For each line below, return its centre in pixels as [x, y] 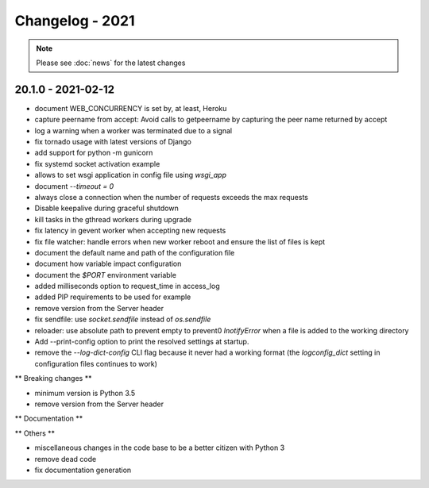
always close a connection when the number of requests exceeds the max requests [172, 197]
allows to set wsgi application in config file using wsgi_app [130, 175]
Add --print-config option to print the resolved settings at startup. [142, 342]
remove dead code [66, 459]
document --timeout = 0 [74, 186]
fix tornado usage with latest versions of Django [113, 142]
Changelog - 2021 [75, 21]
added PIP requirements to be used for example [113, 297]
